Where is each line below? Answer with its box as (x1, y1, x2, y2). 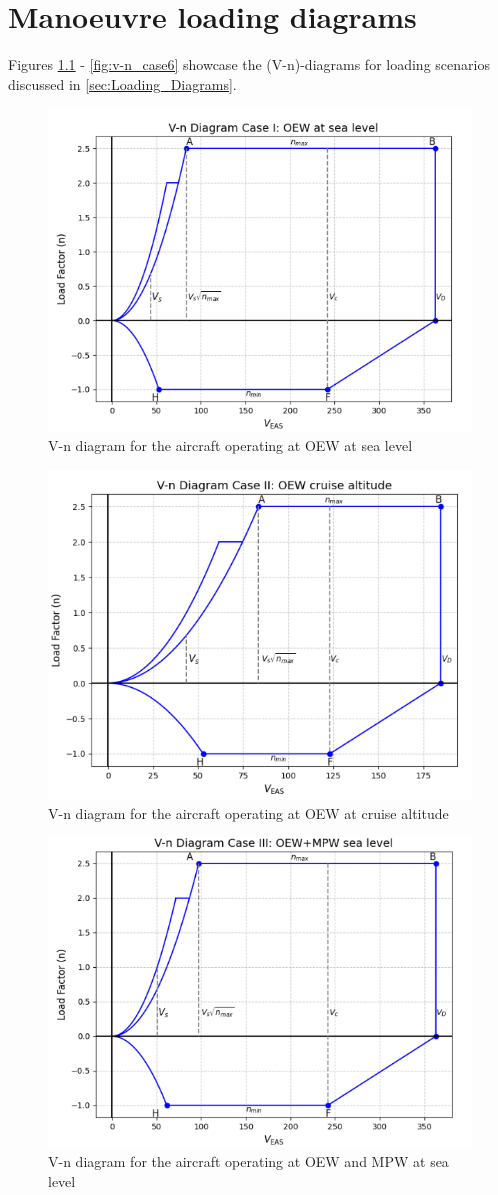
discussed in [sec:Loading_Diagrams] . (8, 73, 237, 94)
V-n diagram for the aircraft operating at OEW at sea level (48, 435, 413, 456)
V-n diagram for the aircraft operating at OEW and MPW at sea (48, 1151, 449, 1172)
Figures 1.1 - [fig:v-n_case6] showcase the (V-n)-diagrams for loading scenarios (8, 54, 490, 75)
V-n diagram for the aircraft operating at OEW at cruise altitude (48, 802, 449, 823)
